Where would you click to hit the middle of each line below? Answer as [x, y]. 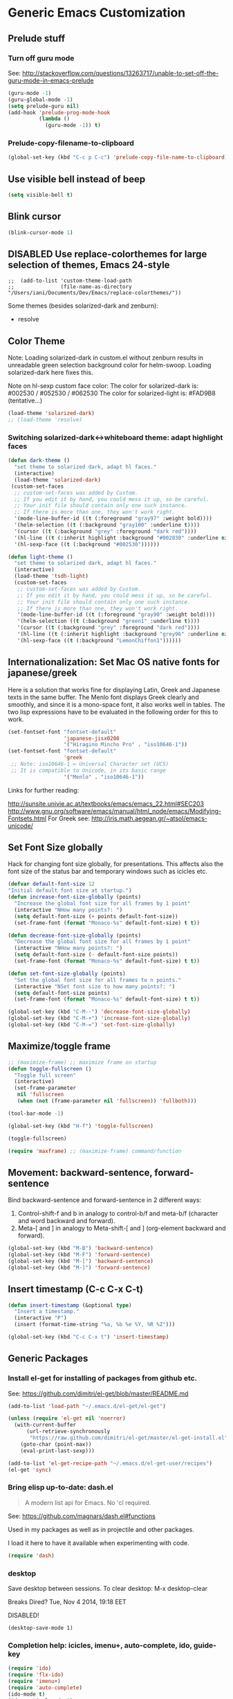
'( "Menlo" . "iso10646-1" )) [104, 777]
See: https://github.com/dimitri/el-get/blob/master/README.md [98, 1393]
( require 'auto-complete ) [45, 1688]
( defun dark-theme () [39, 461]
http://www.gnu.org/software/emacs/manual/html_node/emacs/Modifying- [115, 811]
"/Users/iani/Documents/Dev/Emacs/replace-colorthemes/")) [95, 293]
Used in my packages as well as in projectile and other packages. [101, 1529]
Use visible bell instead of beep [77, 179]
